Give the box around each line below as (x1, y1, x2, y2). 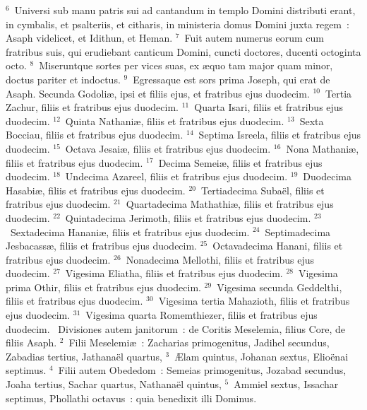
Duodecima (303, 169, 351, 184)
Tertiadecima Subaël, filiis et (200, 182, 325, 197)
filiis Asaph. (6, 335, 57, 350)
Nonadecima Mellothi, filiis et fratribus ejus (126, 252, 315, 266)
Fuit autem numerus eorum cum (184, 30, 325, 45)
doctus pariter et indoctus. (6, 71, 121, 86)
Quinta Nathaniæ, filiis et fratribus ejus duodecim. (65, 113, 284, 128)
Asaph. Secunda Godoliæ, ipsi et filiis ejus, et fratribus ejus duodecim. (6, 86, 310, 100)
